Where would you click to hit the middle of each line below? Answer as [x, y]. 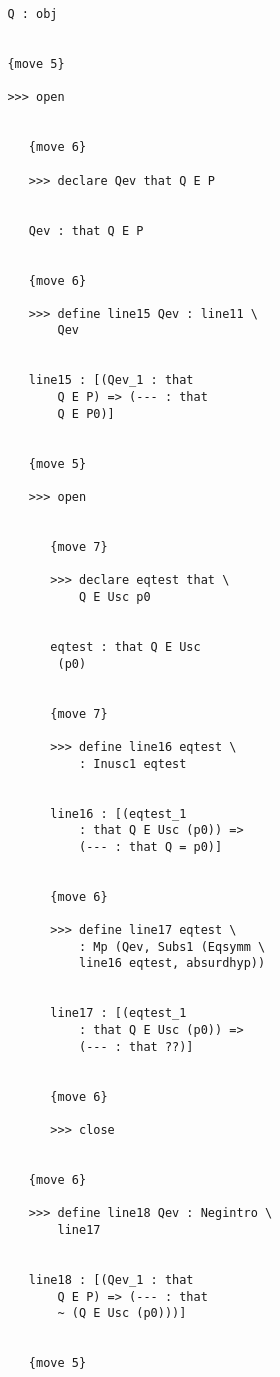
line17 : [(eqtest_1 [118, 1013]
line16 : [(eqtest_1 [118, 813]
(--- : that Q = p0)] [150, 846]
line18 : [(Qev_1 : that [111, 1279]
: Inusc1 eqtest [132, 763]
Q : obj [32, 14]
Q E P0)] [86, 413]
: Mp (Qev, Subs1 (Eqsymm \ [172, 946]
